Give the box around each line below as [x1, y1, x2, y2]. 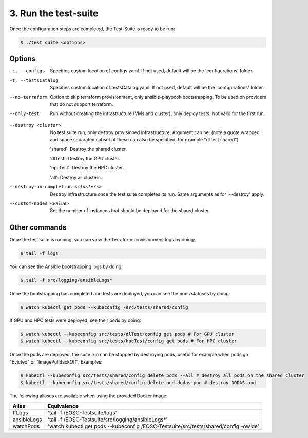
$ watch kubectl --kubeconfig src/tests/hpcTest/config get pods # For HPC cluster [20, 338, 237, 344]
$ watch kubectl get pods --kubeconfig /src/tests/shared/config [20, 304, 188, 310]
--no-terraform [9, 94, 48, 100]
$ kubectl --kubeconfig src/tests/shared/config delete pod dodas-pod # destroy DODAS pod [20, 380, 256, 386]
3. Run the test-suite [9, 8, 99, 19]
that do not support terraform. [50, 101, 113, 107]
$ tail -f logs [20, 251, 59, 256]
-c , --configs [9, 68, 45, 74]
